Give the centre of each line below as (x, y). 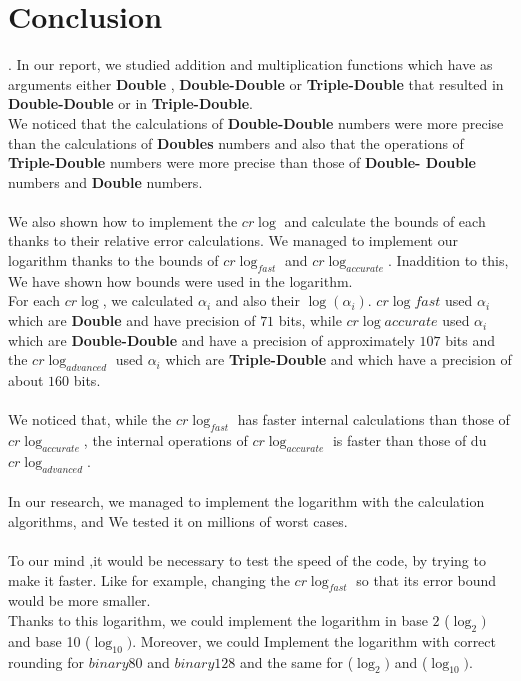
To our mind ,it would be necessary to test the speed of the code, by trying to (247, 559)
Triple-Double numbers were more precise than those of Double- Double (242, 162)
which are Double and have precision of (132, 320)
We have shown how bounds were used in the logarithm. (180, 280)
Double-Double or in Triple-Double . (130, 103)
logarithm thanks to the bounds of (113, 260)
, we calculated (148, 300)
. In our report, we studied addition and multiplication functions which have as (250, 64)
